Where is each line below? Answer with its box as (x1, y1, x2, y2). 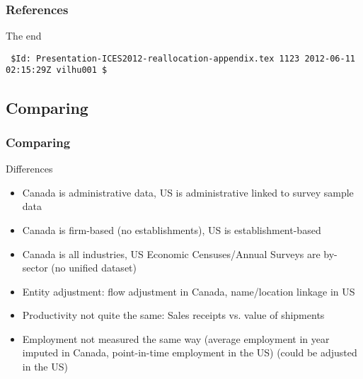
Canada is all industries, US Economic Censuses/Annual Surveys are (22, 246, 321, 261)
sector (22, 260, 48, 275)
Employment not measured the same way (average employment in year (22, 331, 330, 346)
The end (6, 28, 42, 43)
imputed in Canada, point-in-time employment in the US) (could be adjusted (22, 345, 357, 360)
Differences (6, 161, 53, 176)
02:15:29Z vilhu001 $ (6, 65, 108, 76)
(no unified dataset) (51, 260, 137, 275)
